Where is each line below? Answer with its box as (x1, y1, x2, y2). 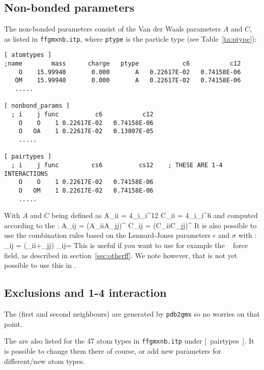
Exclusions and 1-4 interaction (4, 285, 167, 300)
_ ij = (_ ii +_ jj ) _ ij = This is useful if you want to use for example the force (4, 240, 248, 251)
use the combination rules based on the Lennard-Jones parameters (4, 230, 211, 240)
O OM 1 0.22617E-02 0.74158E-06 (18, 187, 154, 194)
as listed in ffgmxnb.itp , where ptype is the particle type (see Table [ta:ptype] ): (4, 33, 257, 44)
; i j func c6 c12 (11, 111, 154, 118)
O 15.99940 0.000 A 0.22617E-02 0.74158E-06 (18, 68, 241, 76)
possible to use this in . (4, 260, 76, 270)
